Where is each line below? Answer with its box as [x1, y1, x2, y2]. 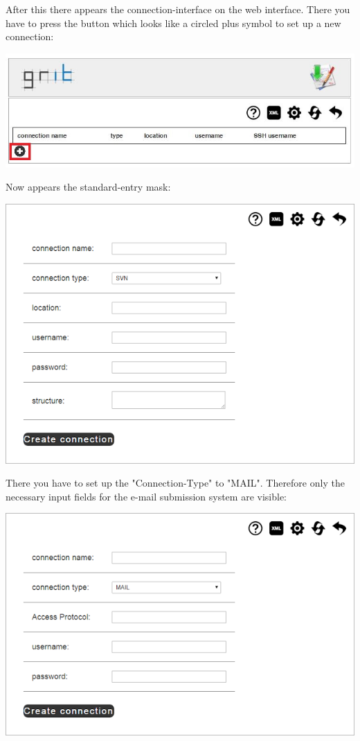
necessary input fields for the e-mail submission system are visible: [6, 489, 287, 503]
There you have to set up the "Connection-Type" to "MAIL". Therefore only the [6, 476, 345, 490]
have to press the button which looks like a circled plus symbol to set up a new [6, 15, 341, 30]
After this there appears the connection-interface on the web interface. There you [6, 2, 350, 16]
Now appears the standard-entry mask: [6, 180, 171, 194]
